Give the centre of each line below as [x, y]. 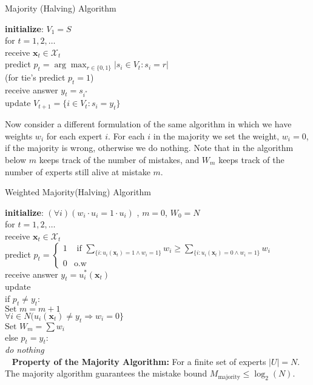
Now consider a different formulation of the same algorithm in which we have [148, 124]
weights [19, 136]
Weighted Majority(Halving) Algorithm [78, 192]
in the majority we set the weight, [216, 136]
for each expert [74, 136]
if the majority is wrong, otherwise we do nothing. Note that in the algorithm [149, 148]
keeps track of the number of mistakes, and [119, 159]
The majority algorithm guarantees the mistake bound [106, 373]
